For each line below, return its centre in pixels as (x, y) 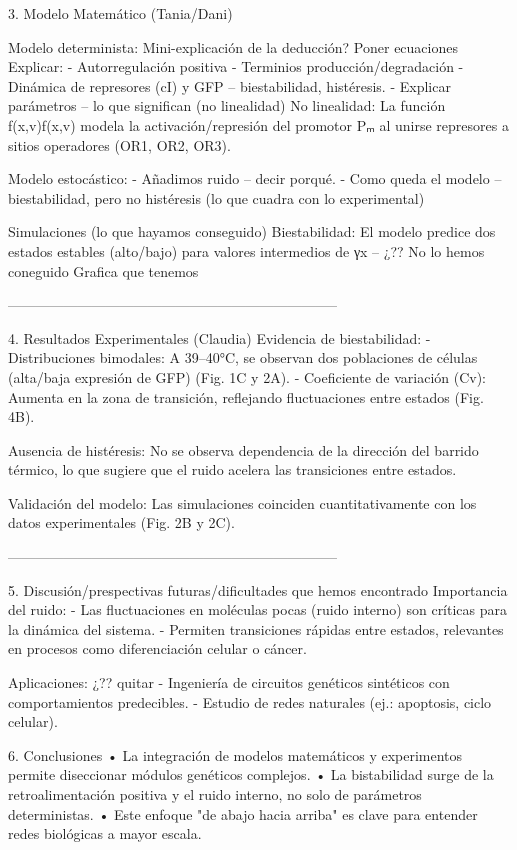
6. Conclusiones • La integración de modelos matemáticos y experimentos (235, 754)
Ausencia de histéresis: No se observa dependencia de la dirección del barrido (243, 449)
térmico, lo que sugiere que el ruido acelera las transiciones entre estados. (232, 469)
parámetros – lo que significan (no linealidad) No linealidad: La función (227, 105)
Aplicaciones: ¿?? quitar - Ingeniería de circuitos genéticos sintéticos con (229, 682)
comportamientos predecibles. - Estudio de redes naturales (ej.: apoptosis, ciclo (250, 701)
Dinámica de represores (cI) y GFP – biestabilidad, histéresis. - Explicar (229, 85)
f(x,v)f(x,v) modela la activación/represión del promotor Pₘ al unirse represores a (258, 124)
